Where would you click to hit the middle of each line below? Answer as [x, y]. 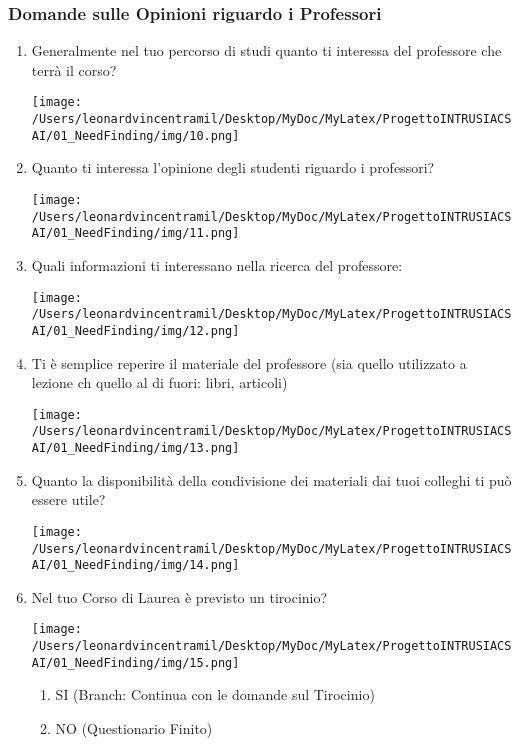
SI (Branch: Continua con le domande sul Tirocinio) [215, 694]
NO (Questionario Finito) [134, 727]
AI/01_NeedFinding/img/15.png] [135, 662]
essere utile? [68, 499]
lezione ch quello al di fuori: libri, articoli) [159, 382]
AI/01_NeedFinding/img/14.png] [135, 565]
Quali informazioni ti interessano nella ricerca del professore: [217, 264]
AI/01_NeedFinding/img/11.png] [135, 233]
